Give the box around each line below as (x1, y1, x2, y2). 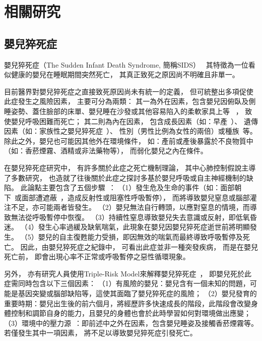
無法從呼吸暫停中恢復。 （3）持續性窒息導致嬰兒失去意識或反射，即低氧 (11, 211, 250, 222)
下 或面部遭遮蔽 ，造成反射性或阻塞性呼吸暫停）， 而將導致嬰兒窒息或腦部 (4, 192, 250, 202)
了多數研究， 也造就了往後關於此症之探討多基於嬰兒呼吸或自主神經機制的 (4, 172, 246, 183)
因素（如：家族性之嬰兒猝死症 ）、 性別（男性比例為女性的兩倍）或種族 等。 (4, 126, 257, 136)
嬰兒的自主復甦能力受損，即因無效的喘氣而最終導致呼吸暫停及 (38, 232, 243, 242)
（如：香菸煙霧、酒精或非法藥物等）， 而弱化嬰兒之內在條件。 (4, 145, 208, 156)
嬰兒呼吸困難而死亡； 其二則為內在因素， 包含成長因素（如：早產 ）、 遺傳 (11, 116, 258, 126)
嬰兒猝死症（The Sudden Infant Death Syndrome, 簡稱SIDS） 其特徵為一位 (4, 59, 248, 70)
